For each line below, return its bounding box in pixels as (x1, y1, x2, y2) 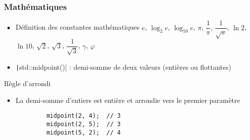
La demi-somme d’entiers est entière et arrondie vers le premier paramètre (15, 94, 241, 105)
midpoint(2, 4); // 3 (46, 112, 121, 120)
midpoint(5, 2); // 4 (46, 129, 121, 136)
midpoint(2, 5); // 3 (46, 121, 121, 128)
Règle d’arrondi (4, 78, 51, 89)
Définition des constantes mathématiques (15, 22, 140, 32)
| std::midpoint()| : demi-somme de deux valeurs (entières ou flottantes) (15, 61, 231, 72)
